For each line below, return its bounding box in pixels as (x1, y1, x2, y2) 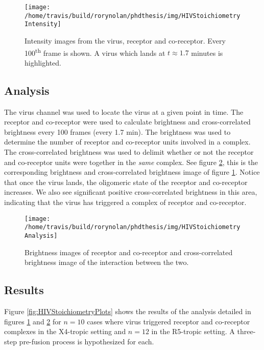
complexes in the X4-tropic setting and (4, 326, 126, 337)
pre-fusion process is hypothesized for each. (19, 336, 154, 346)
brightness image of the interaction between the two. (25, 257, 189, 267)
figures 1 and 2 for (4, 316, 61, 326)
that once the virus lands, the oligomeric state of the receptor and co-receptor (4, 176, 248, 187)
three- (237, 326, 256, 337)
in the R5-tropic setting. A (151, 326, 235, 337)
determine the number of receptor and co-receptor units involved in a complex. (4, 136, 251, 147)
